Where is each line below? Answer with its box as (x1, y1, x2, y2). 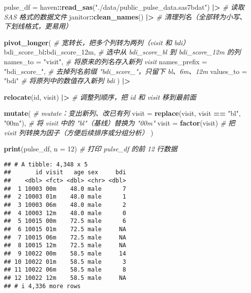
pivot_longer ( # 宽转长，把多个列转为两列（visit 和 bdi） (4, 37, 190, 47)
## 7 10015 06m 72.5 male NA (4, 234, 126, 241)
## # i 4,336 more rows (4, 282, 81, 290)
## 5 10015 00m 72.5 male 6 (4, 218, 126, 225)
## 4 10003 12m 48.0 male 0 (4, 209, 126, 217)
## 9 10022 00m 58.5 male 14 (4, 250, 126, 257)
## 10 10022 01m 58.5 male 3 (4, 258, 126, 265)
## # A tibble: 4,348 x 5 (4, 161, 88, 168)
